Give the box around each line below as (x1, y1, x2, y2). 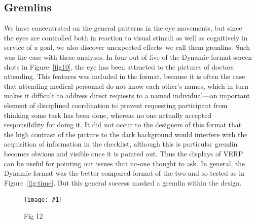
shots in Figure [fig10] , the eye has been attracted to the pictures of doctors (4, 61, 234, 72)
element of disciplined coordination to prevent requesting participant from (4, 100, 228, 110)
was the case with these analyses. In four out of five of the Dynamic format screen (4, 51, 252, 62)
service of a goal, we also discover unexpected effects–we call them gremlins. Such (4, 42, 250, 52)
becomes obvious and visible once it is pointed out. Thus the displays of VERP (4, 148, 243, 158)
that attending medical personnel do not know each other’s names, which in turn (4, 80, 249, 91)
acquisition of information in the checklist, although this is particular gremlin (4, 139, 238, 149)
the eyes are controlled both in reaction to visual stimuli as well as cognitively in (4, 32, 248, 42)
